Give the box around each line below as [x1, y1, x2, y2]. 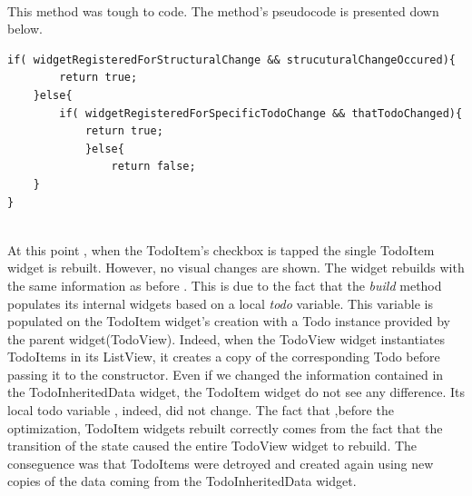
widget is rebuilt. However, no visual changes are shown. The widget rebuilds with [7, 258, 465, 277]
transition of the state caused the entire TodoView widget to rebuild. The [7, 436, 418, 455]
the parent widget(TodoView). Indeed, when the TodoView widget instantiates [7, 329, 446, 348]
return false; [111, 160, 196, 174]
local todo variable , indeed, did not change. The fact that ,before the [7, 401, 394, 420]
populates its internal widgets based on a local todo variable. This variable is [7, 293, 433, 312]
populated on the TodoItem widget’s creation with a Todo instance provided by [7, 312, 450, 331]
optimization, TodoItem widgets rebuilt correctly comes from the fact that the [7, 418, 443, 437]
